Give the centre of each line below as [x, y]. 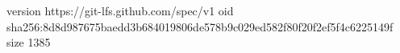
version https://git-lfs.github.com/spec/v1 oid [120, 10]
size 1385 [29, 42]
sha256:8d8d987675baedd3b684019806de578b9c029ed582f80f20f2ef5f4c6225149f [200, 26]
